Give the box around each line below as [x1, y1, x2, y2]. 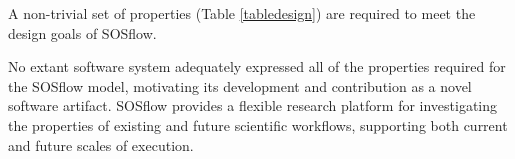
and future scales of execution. [8, 134, 194, 155]
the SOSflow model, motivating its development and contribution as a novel [8, 75, 472, 96]
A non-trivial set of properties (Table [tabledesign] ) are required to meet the [8, 3, 476, 23]
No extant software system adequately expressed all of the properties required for [8, 56, 506, 77]
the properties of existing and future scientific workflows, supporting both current [8, 114, 508, 135]
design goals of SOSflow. [8, 22, 157, 43]
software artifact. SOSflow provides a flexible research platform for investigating [8, 95, 498, 116]
